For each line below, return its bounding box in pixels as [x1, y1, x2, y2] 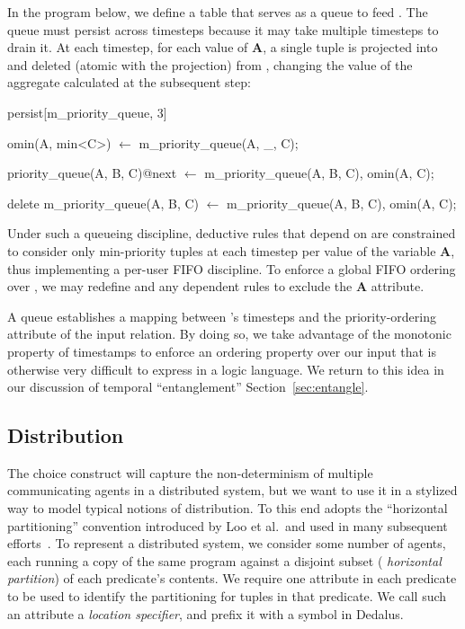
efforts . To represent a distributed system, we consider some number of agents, [7, 534, 446, 553]
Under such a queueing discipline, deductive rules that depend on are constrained [7, 224, 456, 243]
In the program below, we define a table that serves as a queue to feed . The [7, 3, 428, 21]
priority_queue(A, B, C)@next [7, 164, 177, 182]
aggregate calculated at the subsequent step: [7, 73, 251, 92]
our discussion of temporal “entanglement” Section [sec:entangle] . [7, 377, 369, 396]
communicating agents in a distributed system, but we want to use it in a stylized [7, 481, 458, 500]
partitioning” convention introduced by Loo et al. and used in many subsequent [7, 516, 448, 535]
